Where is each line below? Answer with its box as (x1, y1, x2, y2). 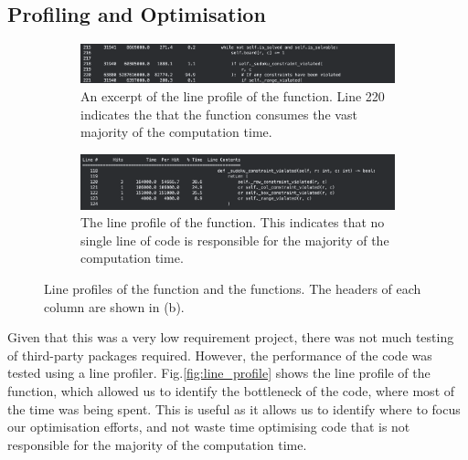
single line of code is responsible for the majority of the (80, 230, 389, 249)
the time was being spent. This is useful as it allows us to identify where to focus (7, 399, 461, 418)
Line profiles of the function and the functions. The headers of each (44, 279, 421, 298)
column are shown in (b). (44, 297, 185, 316)
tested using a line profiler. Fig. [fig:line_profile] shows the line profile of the (7, 363, 431, 382)
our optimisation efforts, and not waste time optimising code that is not (7, 417, 410, 436)
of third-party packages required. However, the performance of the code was (7, 345, 432, 364)
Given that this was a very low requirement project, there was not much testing (7, 328, 454, 347)
